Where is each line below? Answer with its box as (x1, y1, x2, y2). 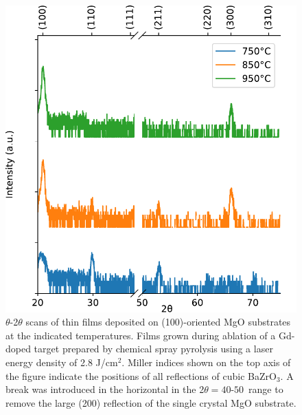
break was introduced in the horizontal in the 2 (5, 382, 205, 396)
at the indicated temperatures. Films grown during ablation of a (5, 328, 276, 342)
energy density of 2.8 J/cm (5, 354, 118, 369)
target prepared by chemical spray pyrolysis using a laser (34, 341, 273, 356)
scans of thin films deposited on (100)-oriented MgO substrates (25, 315, 291, 329)
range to (248, 382, 283, 396)
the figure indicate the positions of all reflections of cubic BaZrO (5, 368, 277, 383)
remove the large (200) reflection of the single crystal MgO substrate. (5, 395, 297, 409)
